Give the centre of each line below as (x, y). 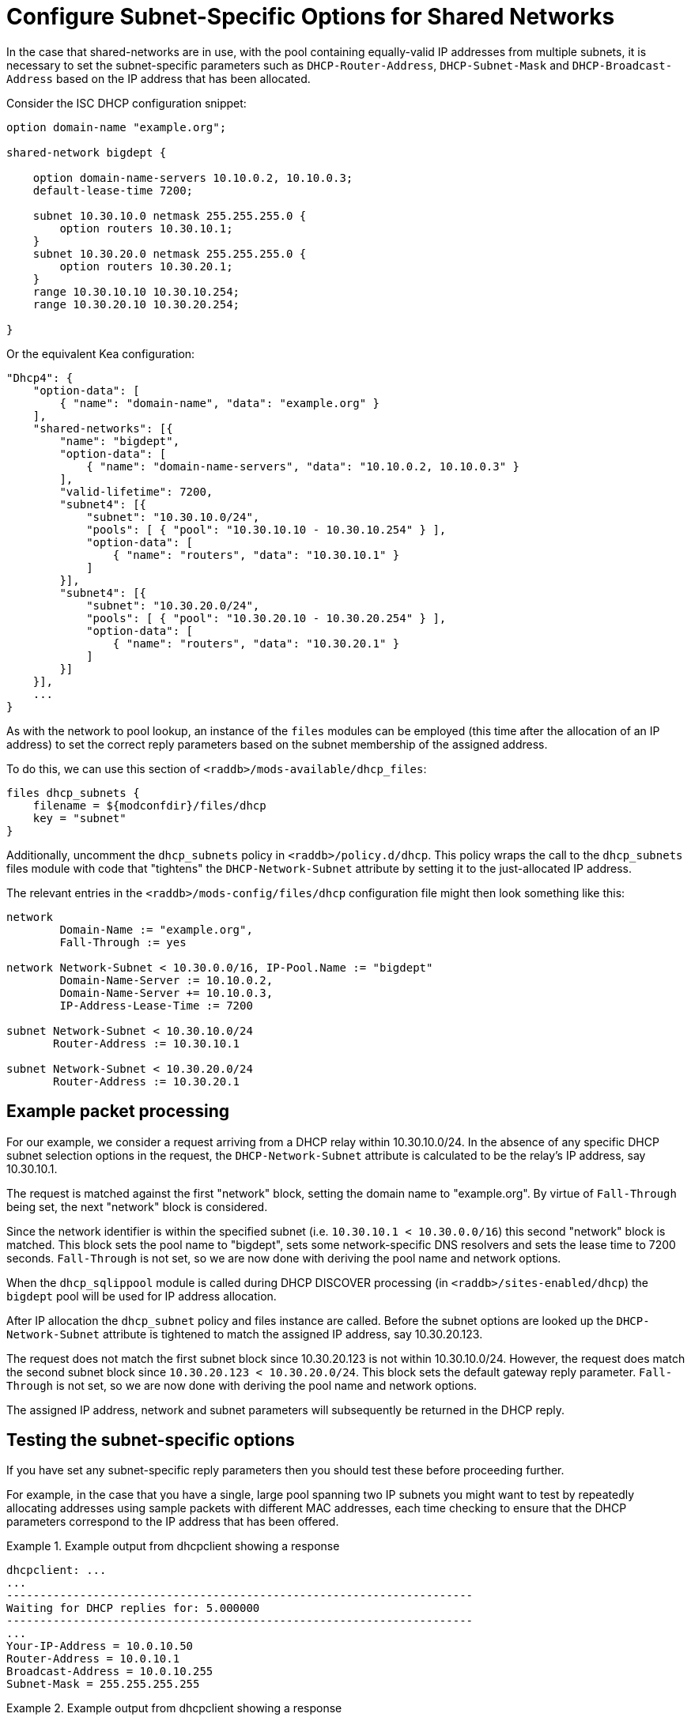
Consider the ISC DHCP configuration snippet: (126, 103)
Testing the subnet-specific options (151, 1440)
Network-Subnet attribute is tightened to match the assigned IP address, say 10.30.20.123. (245, 1334)
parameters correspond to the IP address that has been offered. (173, 1522)
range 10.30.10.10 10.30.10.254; (136, 291)
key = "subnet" (79, 818)
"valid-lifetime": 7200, (136, 491)
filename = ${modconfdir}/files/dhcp (149, 805)
